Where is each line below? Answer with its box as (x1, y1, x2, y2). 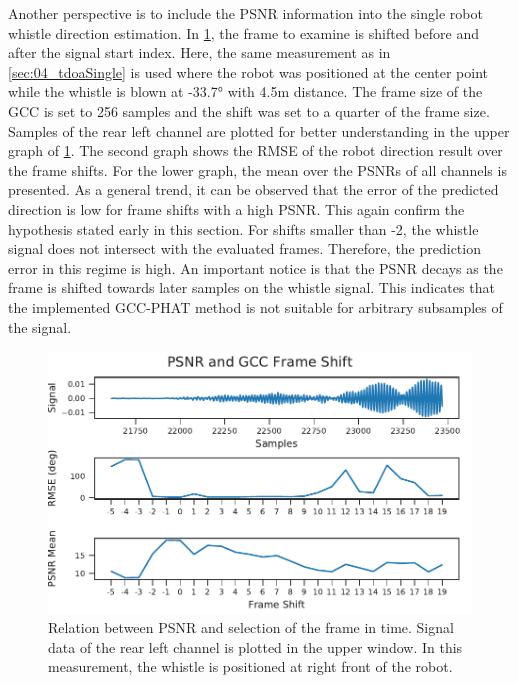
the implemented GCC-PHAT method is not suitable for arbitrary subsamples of (8, 296, 503, 317)
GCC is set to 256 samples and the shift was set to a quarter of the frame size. (8, 100, 490, 121)
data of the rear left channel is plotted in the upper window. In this (48, 636, 463, 657)
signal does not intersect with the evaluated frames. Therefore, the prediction (8, 238, 481, 259)
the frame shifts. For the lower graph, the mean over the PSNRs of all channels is (8, 159, 507, 180)
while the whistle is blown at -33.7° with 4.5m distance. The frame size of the (8, 81, 483, 102)
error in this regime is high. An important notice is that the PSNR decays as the (8, 257, 503, 278)
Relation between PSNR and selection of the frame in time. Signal (48, 617, 454, 638)
